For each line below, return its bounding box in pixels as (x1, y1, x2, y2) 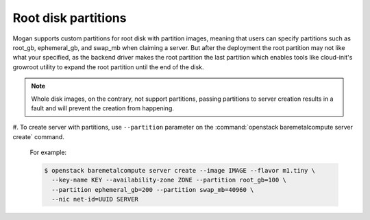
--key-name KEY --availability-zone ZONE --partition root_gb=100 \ (51, 176, 287, 184)
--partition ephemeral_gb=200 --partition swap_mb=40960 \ (51, 186, 254, 193)
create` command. (12, 132, 64, 140)
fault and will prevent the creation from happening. (31, 103, 175, 112)
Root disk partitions (12, 10, 127, 25)
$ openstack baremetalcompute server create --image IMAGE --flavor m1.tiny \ (44, 167, 315, 175)
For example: (29, 148, 67, 157)
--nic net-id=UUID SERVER (51, 195, 138, 204)
